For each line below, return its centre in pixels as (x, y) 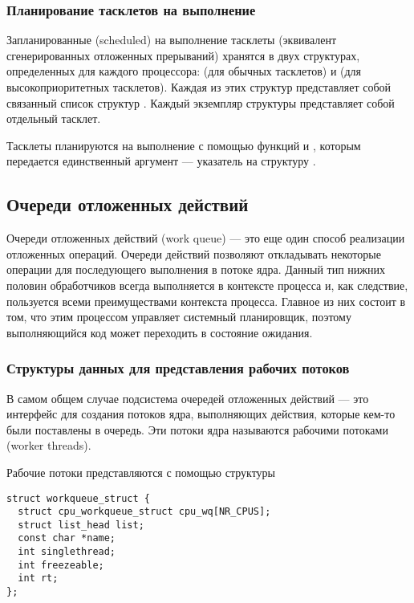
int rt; (38, 579)
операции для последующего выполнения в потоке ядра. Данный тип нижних (196, 269)
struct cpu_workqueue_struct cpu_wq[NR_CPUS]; (144, 512)
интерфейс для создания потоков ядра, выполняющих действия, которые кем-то (201, 414)
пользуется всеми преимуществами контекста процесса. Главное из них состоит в (206, 301)
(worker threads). (49, 445)
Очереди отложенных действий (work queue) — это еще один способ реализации (206, 238)
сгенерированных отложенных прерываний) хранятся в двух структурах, (183, 55)
